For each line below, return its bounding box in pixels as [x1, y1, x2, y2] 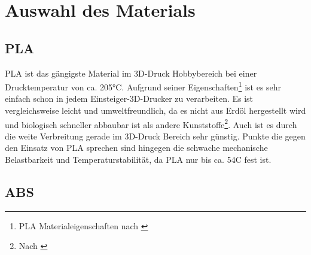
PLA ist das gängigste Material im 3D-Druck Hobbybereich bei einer [5, 66, 257, 79]
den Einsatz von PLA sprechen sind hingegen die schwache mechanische [5, 141, 268, 154]
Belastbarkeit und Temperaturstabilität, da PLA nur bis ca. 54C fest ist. [5, 153, 272, 166]
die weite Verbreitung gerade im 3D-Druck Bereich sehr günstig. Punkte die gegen [5, 129, 306, 142]
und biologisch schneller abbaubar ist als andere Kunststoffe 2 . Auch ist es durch [5, 116, 297, 130]
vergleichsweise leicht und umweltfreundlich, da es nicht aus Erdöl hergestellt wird [5, 104, 306, 117]
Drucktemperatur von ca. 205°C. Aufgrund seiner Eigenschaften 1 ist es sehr [5, 79, 282, 93]
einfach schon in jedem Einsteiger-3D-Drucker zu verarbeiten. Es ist [5, 92, 254, 105]
